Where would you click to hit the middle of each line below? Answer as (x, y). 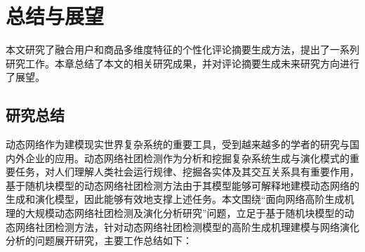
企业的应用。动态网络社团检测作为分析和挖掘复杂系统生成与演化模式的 (187, 158)
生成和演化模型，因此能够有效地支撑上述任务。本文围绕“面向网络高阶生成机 (180, 199)
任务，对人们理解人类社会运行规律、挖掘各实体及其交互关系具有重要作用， (187, 172)
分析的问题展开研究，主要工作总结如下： (99, 240)
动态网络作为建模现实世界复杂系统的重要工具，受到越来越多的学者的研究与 (178, 144)
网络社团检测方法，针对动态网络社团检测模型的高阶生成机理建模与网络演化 (187, 226)
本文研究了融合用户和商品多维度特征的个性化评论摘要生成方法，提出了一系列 (182, 49)
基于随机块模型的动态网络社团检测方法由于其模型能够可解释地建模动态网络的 (182, 185)
